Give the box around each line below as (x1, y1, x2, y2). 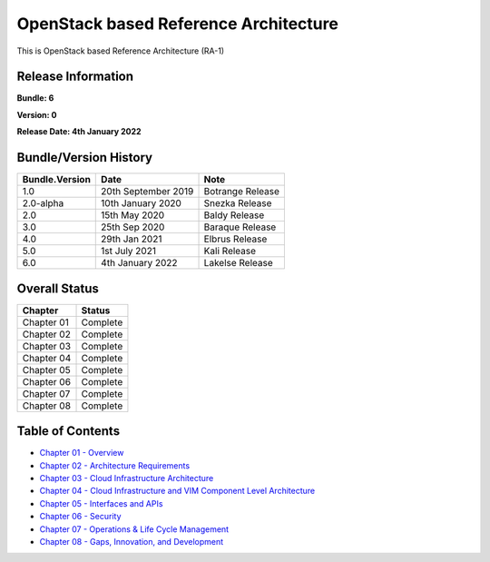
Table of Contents (16, 423, 121, 439)
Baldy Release (203, 209, 265, 222)
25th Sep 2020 (101, 221, 165, 233)
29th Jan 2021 (101, 232, 162, 245)
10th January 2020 (101, 197, 181, 210)
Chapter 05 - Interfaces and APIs (39, 498, 163, 508)
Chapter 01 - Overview (39, 448, 124, 458)
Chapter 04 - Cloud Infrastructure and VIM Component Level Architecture (39, 486, 316, 497)
